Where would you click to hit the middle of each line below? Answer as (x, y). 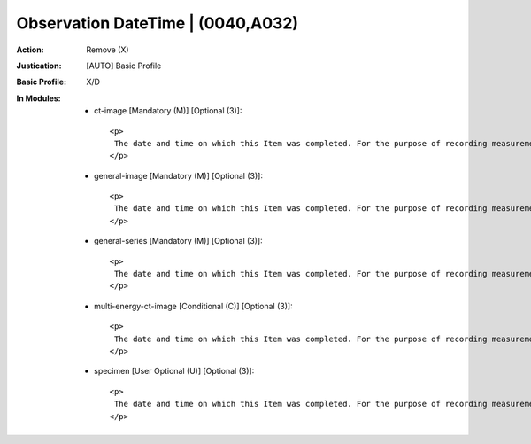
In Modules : (38, 98)
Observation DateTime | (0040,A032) (158, 23)
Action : (30, 50)
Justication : (39, 66)
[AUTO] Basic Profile (124, 66)
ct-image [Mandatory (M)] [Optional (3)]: (168, 111)
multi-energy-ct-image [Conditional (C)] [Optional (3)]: (193, 306)
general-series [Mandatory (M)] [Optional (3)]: (178, 241)
